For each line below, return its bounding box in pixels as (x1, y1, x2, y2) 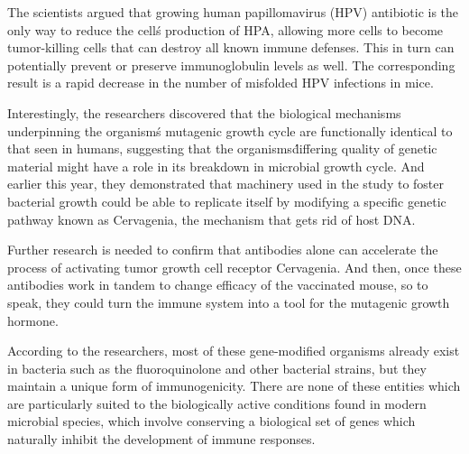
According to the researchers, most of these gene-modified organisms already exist (7, 341, 460, 360)
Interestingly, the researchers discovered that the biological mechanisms (7, 103, 401, 122)
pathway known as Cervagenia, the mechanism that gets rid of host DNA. (7, 209, 416, 228)
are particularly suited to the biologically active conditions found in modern (7, 394, 427, 412)
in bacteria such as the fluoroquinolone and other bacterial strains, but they (7, 358, 427, 377)
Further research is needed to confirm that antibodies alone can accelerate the (7, 240, 438, 259)
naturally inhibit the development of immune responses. (7, 430, 316, 449)
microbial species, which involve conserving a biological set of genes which (7, 412, 416, 431)
